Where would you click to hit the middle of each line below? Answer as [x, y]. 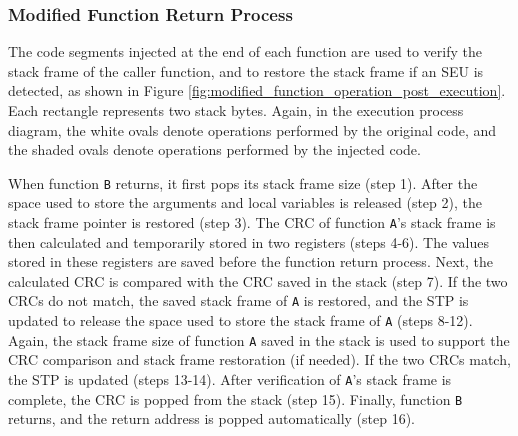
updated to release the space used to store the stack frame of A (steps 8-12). [240, 320]
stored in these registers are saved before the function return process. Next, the [250, 261]
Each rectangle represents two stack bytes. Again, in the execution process [236, 110]
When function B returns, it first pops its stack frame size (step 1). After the [243, 182]
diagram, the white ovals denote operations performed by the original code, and [252, 129]
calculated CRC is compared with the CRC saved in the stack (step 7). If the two [258, 280]
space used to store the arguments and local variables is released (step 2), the [245, 202]
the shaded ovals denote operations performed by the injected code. [214, 149]
